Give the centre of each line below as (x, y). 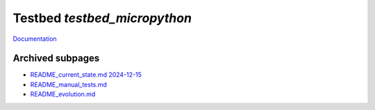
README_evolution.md (63, 94)
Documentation (35, 39)
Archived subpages (56, 58)
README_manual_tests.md (69, 84)
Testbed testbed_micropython (102, 18)
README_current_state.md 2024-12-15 (86, 75)
